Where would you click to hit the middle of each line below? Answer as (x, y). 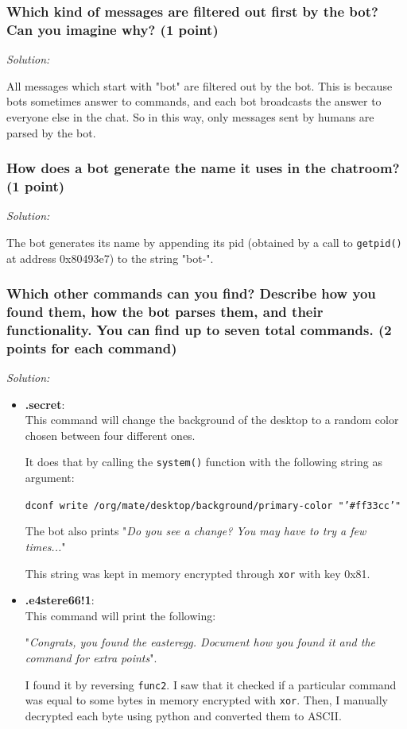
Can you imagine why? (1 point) (112, 29)
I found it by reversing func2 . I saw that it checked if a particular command (211, 684)
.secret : (45, 404)
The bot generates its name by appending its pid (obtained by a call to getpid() (204, 242)
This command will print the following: (120, 615)
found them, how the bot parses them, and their (165, 311)
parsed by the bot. (51, 132)
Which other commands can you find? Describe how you (191, 293)
